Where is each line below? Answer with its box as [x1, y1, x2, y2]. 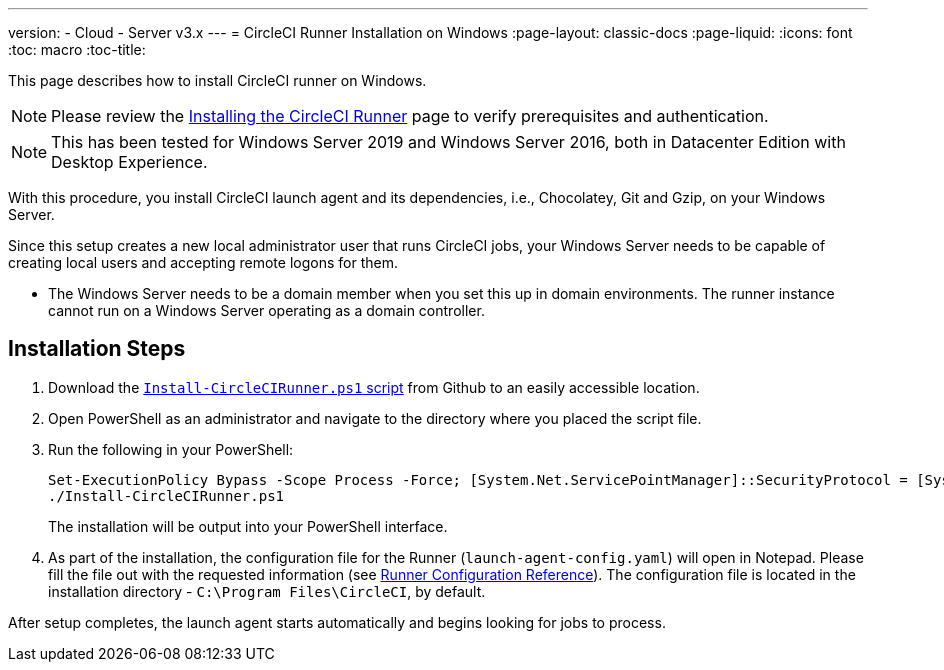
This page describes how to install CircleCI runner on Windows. [8, 72, 427, 89]
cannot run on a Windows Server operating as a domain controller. [48, 302, 485, 319]
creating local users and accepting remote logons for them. [8, 254, 398, 271]
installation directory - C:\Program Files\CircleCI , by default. [48, 582, 486, 600]
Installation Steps [8, 336, 186, 362]
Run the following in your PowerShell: [48, 440, 294, 458]
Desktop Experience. [51, 152, 208, 172]
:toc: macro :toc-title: [8, 41, 146, 58]
